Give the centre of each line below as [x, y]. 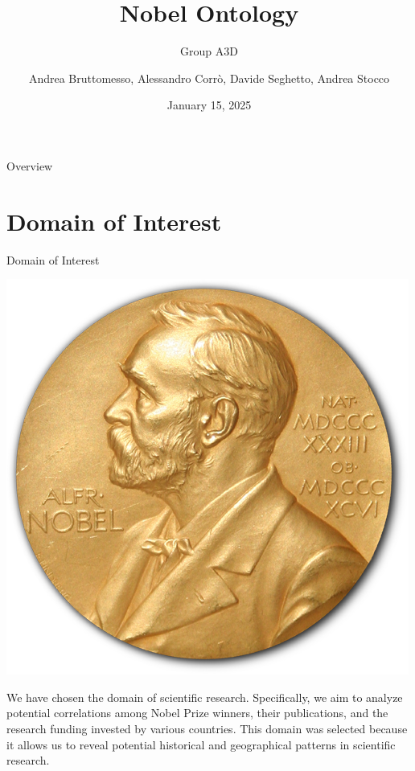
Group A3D [209, 51]
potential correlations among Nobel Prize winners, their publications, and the [197, 713]
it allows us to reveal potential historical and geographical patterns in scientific [201, 744]
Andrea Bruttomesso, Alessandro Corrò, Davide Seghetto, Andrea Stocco [209, 78]
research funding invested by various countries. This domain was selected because [207, 728]
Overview [30, 165]
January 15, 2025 [209, 105]
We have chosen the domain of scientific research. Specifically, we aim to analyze [205, 697]
